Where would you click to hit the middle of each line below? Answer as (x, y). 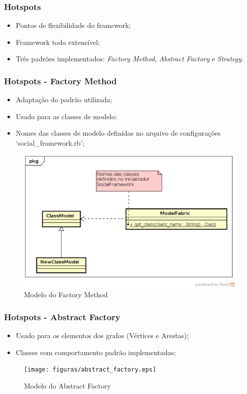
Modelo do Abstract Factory (67, 386)
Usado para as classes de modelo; (66, 116)
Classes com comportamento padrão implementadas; (96, 352)
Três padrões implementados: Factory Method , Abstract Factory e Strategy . (129, 59)
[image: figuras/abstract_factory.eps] (90, 370)
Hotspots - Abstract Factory (62, 316)
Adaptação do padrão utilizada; (64, 99)
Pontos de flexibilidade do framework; (73, 25)
